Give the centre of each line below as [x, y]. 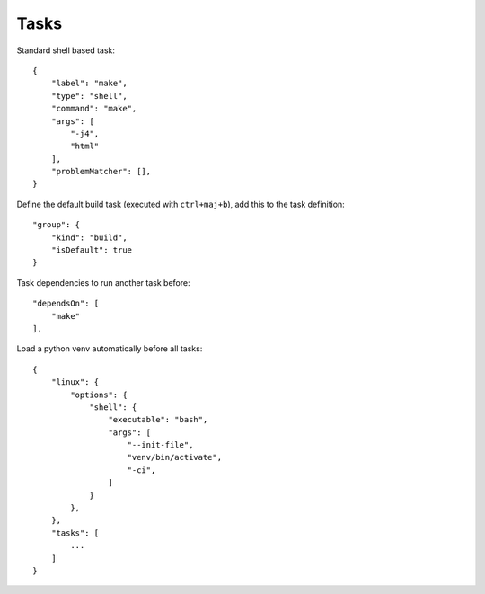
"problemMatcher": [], [101, 172]
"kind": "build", [89, 237]
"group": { [57, 225]
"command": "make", [94, 109]
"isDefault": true [92, 250]
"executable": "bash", [158, 420]
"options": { [99, 395]
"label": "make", [89, 84]
